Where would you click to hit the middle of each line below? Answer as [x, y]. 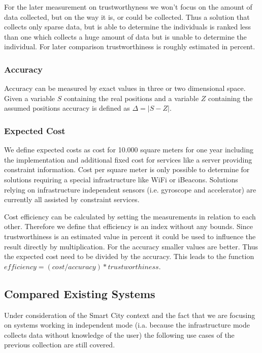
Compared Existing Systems [80, 293]
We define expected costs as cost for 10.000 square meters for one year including [129, 150]
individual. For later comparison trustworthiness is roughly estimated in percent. [130, 46]
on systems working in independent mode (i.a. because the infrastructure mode [127, 325]
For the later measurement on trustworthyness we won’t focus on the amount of [128, 7]
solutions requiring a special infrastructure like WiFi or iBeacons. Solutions [121, 179]
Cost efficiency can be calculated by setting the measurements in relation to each [130, 216]
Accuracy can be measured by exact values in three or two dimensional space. [125, 88]
